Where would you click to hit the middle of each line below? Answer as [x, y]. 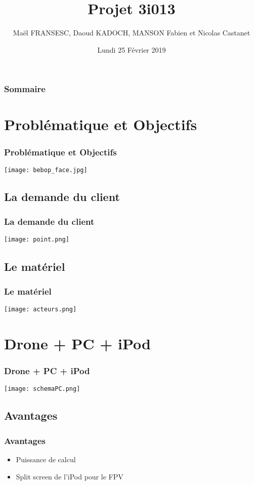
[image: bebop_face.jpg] [46, 170]
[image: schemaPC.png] [42, 389]
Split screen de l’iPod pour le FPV [70, 476]
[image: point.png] [37, 240]
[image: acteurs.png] [40, 310]
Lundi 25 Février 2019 [132, 49]
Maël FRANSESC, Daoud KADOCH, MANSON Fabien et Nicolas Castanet [132, 33]
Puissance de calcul [46, 459]
